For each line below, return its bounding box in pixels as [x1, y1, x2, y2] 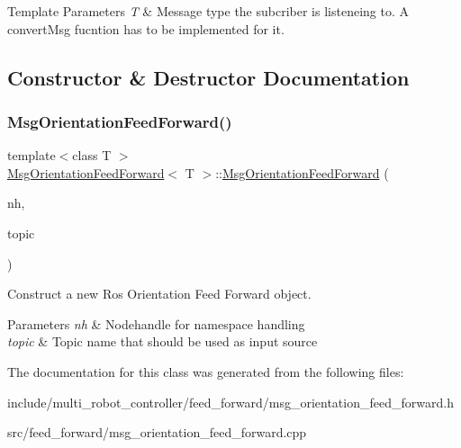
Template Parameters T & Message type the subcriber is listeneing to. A [7, 2, 409, 20]
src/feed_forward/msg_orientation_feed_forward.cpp [7, 423, 307, 442]
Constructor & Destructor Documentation [7, 63, 410, 91]
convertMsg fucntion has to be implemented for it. [7, 19, 285, 38]
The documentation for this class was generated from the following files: [7, 362, 404, 381]
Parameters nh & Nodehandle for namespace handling [7, 314, 305, 333]
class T [72, 146, 112, 165]
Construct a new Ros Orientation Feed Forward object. [7, 284, 312, 303]
